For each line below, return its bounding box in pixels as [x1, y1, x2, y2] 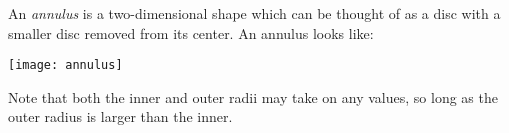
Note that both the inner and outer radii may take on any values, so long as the [8, 86, 498, 107]
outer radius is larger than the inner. [8, 106, 233, 127]
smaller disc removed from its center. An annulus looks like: [8, 22, 374, 43]
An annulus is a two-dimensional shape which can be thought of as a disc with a [8, 3, 501, 23]
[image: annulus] [8, 58, 123, 73]
